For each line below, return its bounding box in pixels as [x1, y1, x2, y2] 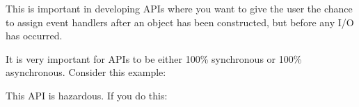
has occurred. [6, 28, 63, 43]
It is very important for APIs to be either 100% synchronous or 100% [6, 51, 302, 66]
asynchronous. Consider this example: [6, 65, 166, 79]
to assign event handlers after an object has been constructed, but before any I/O [6, 14, 354, 29]
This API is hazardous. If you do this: [6, 88, 168, 102]
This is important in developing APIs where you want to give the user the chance [6, 1, 353, 15]
